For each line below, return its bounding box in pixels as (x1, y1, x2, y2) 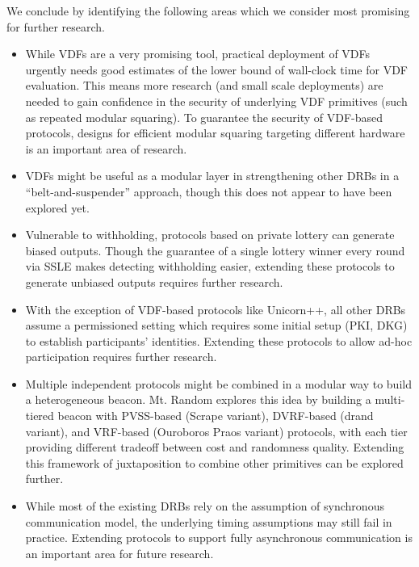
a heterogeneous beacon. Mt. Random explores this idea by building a (25, 391, 371, 408)
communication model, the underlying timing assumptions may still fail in (25, 513, 392, 530)
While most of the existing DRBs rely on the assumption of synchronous (25, 498, 384, 514)
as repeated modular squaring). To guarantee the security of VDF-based (25, 108, 383, 125)
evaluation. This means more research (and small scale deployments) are (25, 77, 383, 94)
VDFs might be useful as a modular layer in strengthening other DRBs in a (25, 167, 400, 184)
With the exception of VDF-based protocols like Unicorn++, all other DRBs (25, 300, 406, 317)
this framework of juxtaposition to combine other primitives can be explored (25, 454, 404, 471)
